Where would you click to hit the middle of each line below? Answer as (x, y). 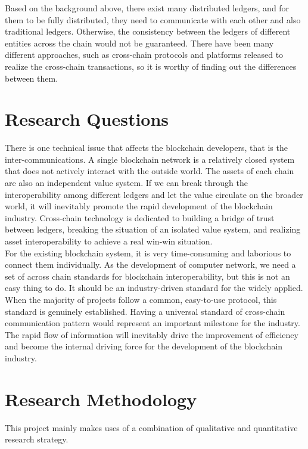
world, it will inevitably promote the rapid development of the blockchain (139, 206)
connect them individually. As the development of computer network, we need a (150, 264)
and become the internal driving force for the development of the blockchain (144, 346)
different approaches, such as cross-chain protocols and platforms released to (144, 55)
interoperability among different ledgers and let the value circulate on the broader (154, 194)
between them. (32, 78)
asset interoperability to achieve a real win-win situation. (109, 241)
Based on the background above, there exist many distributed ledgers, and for (147, 8)
